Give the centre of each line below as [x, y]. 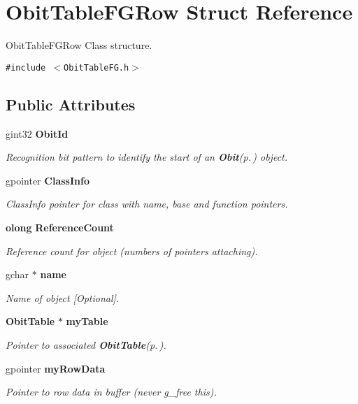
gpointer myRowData [56, 368]
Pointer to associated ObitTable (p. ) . [86, 344]
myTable [87, 321]
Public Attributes [71, 104]
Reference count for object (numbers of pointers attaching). [132, 251]
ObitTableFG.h [96, 67]
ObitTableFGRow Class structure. [79, 45]
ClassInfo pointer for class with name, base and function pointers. [147, 204]
